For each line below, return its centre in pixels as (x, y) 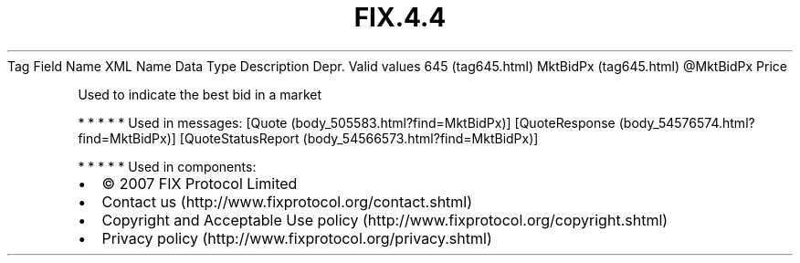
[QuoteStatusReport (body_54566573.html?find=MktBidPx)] (359, 138)
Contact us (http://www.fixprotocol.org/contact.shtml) (287, 201)
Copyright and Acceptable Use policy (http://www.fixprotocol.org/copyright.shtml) (385, 220)
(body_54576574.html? (687, 122)
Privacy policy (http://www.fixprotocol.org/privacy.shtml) (297, 238)
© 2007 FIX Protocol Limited (200, 183)
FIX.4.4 (400, 17)
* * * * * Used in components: (167, 166)
